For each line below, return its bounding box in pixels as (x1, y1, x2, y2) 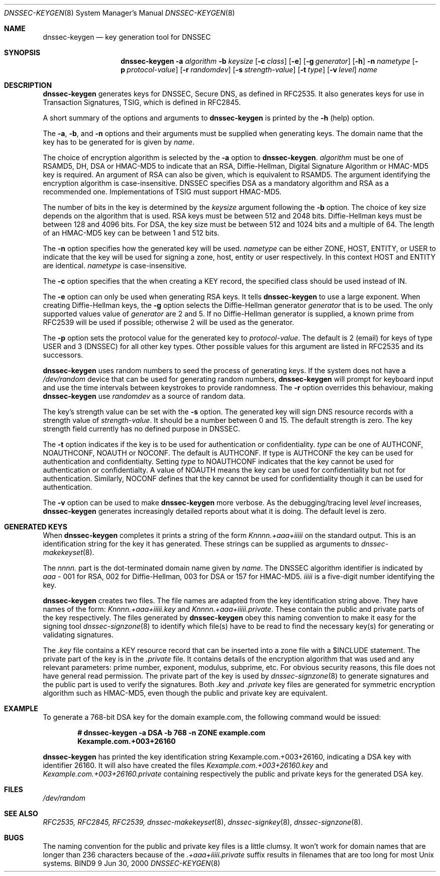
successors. (43, 351, 83, 359)
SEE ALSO (4, 809, 38, 818)
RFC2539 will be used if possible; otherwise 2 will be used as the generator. (43, 318, 294, 326)
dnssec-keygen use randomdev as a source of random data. (43, 392, 246, 400)
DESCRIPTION (4, 81, 52, 89)
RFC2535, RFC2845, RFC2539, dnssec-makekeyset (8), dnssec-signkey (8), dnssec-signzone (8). (43, 818, 363, 826)
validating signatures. (43, 630, 114, 639)
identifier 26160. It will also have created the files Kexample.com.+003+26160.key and (43, 761, 328, 770)
